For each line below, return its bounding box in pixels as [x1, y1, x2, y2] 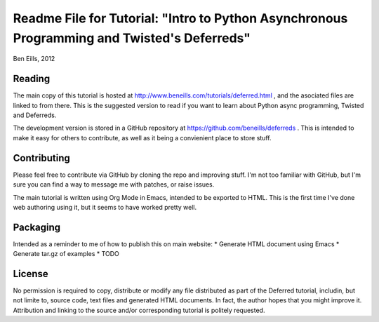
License [13, 268, 48, 280]
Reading [13, 73, 51, 85]
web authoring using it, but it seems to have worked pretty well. [13, 203, 197, 211]
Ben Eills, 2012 [13, 55, 55, 63]
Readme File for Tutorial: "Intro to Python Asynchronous [13, 11, 348, 26]
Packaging [13, 221, 61, 233]
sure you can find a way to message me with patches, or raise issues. [13, 180, 215, 189]
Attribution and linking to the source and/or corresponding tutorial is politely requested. [13, 306, 265, 314]
